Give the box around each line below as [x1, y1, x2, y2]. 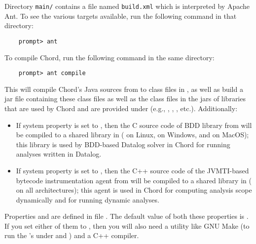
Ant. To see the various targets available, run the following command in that [4, 10, 237, 21]
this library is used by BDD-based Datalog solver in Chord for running [16, 139, 230, 149]
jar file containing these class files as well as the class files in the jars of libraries [4, 93, 246, 104]
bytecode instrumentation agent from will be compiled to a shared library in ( [16, 175, 252, 185]
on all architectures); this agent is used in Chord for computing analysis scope [16, 185, 252, 195]
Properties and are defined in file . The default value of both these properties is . [4, 211, 249, 221]
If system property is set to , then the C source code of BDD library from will [16, 120, 252, 130]
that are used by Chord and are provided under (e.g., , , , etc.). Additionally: [4, 103, 238, 113]
